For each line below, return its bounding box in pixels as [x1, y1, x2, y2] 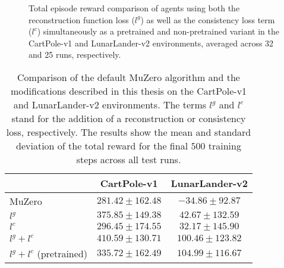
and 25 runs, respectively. [29, 48, 121, 61]
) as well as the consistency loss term [140, 13, 275, 26]
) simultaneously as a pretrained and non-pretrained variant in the [37, 25, 279, 38]
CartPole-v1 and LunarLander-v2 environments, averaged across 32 [29, 36, 274, 49]
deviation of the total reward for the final [16, 138, 188, 152]
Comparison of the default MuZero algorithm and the [17, 70, 240, 84]
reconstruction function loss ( [29, 13, 135, 26]
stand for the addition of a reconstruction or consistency [11, 111, 246, 125]
